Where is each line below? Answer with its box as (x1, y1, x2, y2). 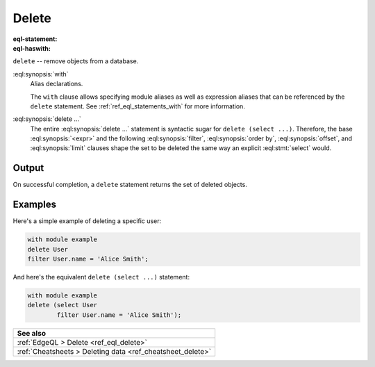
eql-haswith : (12, 44, 51, 52)
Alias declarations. (30, 80, 83, 88)
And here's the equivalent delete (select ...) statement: (12, 273, 190, 282)
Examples (12, 199, 57, 211)
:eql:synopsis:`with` (12, 70, 69, 78)
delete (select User (27, 301, 97, 309)
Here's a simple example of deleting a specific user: (12, 217, 162, 225)
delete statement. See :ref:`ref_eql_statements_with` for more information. (30, 101, 246, 111)
